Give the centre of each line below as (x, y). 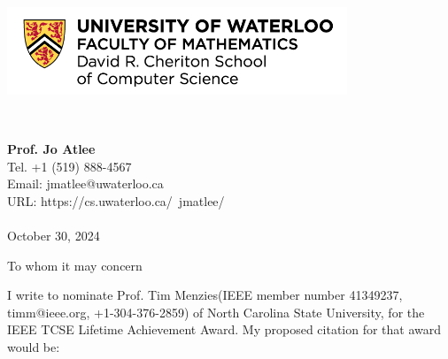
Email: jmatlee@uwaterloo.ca (85, 183)
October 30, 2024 (54, 235)
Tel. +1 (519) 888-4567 (70, 166)
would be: (34, 346)
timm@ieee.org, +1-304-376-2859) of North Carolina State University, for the (216, 312)
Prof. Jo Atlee (51, 148)
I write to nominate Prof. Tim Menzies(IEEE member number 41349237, (205, 295)
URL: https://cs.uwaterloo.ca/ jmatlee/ (116, 200)
